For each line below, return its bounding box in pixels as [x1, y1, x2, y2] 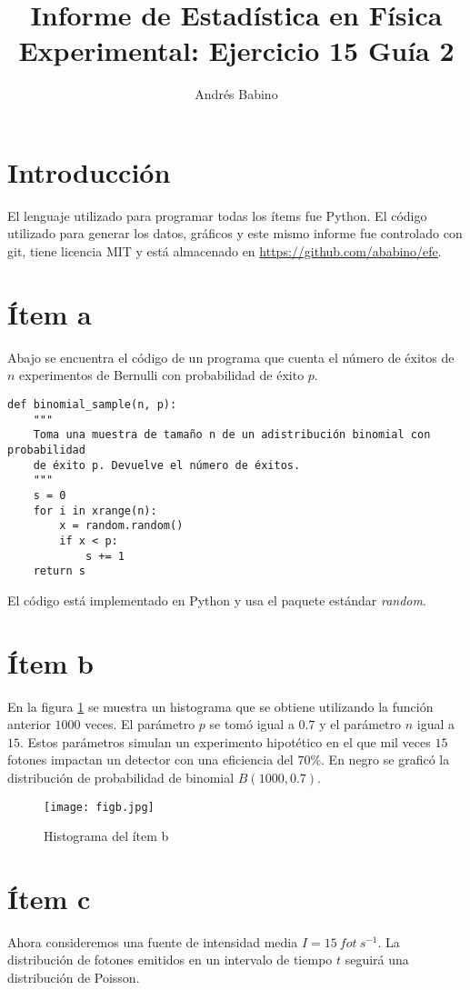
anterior [7, 715, 51, 734]
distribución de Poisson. [7, 968, 140, 987]
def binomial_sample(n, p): [7, 397, 177, 411]
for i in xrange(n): [33, 504, 157, 517]
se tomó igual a [209, 715, 295, 734]
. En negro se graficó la [321, 750, 450, 769]
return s [33, 565, 85, 578]
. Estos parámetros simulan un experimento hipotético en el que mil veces [20, 732, 431, 751]
